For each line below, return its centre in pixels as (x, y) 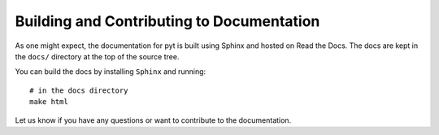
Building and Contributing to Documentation (167, 21)
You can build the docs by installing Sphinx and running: (111, 72)
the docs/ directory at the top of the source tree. (97, 56)
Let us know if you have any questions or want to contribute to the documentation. (153, 120)
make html (49, 102)
